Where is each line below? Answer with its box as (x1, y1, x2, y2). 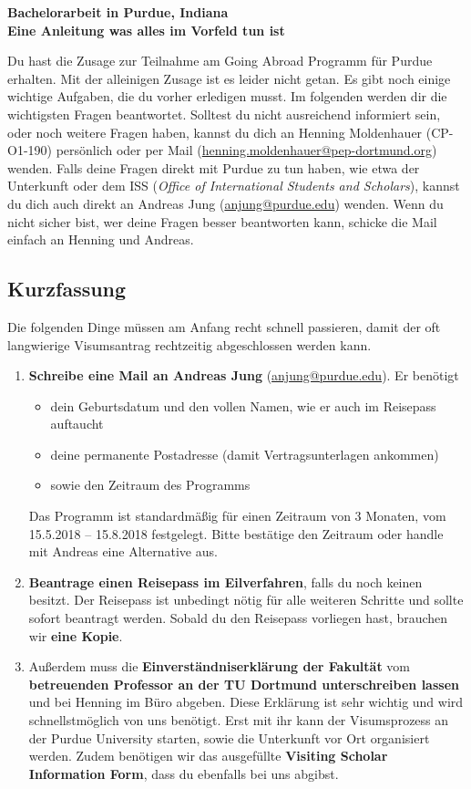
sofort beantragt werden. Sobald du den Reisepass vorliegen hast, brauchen (28, 608, 448, 628)
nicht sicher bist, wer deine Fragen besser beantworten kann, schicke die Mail (7, 212, 437, 231)
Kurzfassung (7, 275, 127, 303)
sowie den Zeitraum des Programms (50, 475, 251, 494)
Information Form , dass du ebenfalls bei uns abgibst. (28, 763, 339, 783)
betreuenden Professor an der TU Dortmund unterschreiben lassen (28, 674, 459, 693)
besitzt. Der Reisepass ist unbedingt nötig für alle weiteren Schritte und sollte (28, 590, 464, 609)
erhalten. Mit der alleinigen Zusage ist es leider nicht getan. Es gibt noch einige (7, 68, 451, 88)
